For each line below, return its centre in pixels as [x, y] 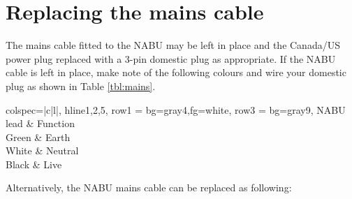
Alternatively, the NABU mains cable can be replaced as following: [149, 187]
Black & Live [34, 164]
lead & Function [40, 123]
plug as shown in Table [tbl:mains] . [81, 86]
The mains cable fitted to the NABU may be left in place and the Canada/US [173, 45]
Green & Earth [38, 137]
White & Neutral [42, 150]
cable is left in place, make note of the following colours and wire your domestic [176, 72]
